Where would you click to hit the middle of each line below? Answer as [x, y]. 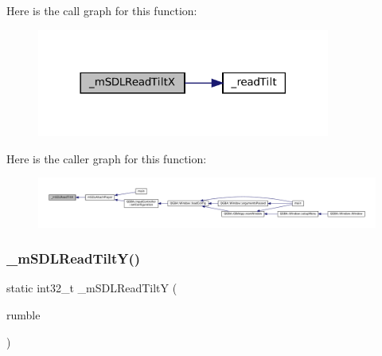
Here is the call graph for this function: [102, 10]
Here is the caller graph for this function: [107, 158]
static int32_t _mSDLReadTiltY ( [92, 288]
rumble [23, 314]
